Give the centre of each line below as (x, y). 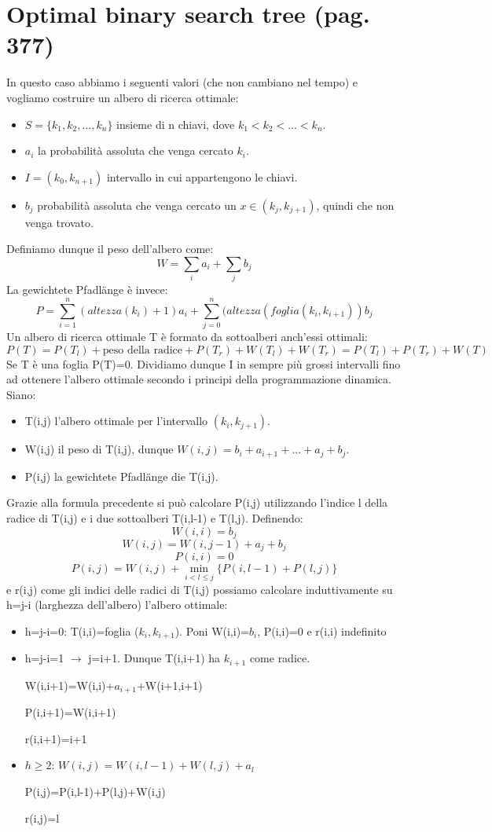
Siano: (21, 394)
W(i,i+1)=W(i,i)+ (70, 685)
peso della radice (142, 350)
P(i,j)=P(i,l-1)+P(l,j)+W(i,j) (95, 791)
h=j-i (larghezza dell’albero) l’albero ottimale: (117, 605)
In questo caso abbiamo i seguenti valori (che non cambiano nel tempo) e (182, 82)
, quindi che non (355, 205)
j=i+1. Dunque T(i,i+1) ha (154, 658)
